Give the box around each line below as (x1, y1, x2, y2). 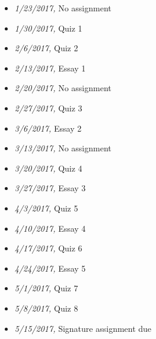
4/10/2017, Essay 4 (14, 222, 86, 234)
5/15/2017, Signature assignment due (14, 322, 152, 334)
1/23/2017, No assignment (14, 2, 112, 14)
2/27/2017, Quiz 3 (14, 101, 82, 114)
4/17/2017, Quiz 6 (14, 242, 82, 254)
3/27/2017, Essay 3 (14, 182, 86, 194)
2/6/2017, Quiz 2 (14, 42, 78, 54)
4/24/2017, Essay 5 (14, 262, 86, 274)
